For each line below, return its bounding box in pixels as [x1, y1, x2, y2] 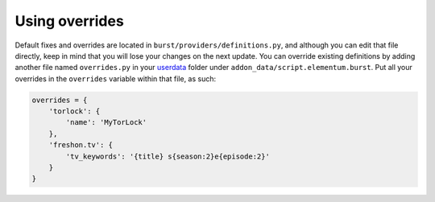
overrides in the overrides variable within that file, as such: [14, 73, 217, 84]
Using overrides [14, 12, 124, 30]
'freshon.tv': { [48, 141, 113, 150]
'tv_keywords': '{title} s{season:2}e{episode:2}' [65, 151, 270, 161]
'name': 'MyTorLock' [65, 117, 147, 127]
